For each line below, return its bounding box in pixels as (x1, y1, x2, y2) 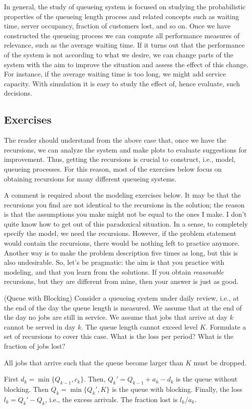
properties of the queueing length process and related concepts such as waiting (4, 11, 239, 21)
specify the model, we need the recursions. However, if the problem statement (4, 228, 236, 238)
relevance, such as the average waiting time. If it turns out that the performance (4, 40, 245, 50)
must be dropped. (193, 357, 247, 367)
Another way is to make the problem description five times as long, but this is (4, 247, 238, 257)
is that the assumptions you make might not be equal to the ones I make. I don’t (4, 209, 247, 219)
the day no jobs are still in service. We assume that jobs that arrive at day (4, 312, 228, 322)
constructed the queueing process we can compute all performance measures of (4, 30, 240, 40)
